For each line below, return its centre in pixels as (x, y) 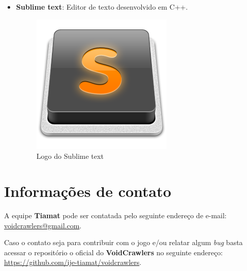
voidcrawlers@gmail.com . (43, 225)
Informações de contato (88, 191)
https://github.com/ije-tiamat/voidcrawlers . (73, 262)
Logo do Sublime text (70, 156)
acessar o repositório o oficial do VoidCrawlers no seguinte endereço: (114, 252)
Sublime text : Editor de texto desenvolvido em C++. (102, 7)
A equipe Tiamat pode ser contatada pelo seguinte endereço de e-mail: (115, 215)
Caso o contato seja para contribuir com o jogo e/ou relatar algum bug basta (123, 242)
